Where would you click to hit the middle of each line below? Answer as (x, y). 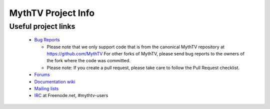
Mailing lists (46, 88)
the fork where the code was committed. (89, 61)
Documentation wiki (55, 82)
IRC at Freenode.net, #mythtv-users (71, 96)
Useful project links (42, 26)
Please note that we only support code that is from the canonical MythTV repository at (136, 47)
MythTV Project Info (52, 13)
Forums (42, 75)
